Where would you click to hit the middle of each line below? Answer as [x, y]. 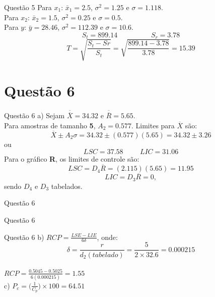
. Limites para [153, 125]
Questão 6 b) [24, 237]
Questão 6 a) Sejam [34, 115]
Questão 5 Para [28, 7]
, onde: [107, 237]
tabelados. [67, 186]
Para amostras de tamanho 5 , [50, 125]
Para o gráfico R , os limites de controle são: [72, 159]
